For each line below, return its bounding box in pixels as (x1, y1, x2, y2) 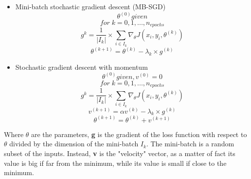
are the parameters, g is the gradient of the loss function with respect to (31, 129, 247, 139)
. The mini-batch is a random (146, 139, 234, 149)
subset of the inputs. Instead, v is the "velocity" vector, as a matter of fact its (4, 148, 235, 159)
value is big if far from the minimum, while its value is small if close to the (4, 158, 227, 168)
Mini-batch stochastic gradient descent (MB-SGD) (15, 1, 166, 11)
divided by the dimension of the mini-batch (9, 139, 139, 149)
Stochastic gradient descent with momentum (15, 61, 148, 72)
